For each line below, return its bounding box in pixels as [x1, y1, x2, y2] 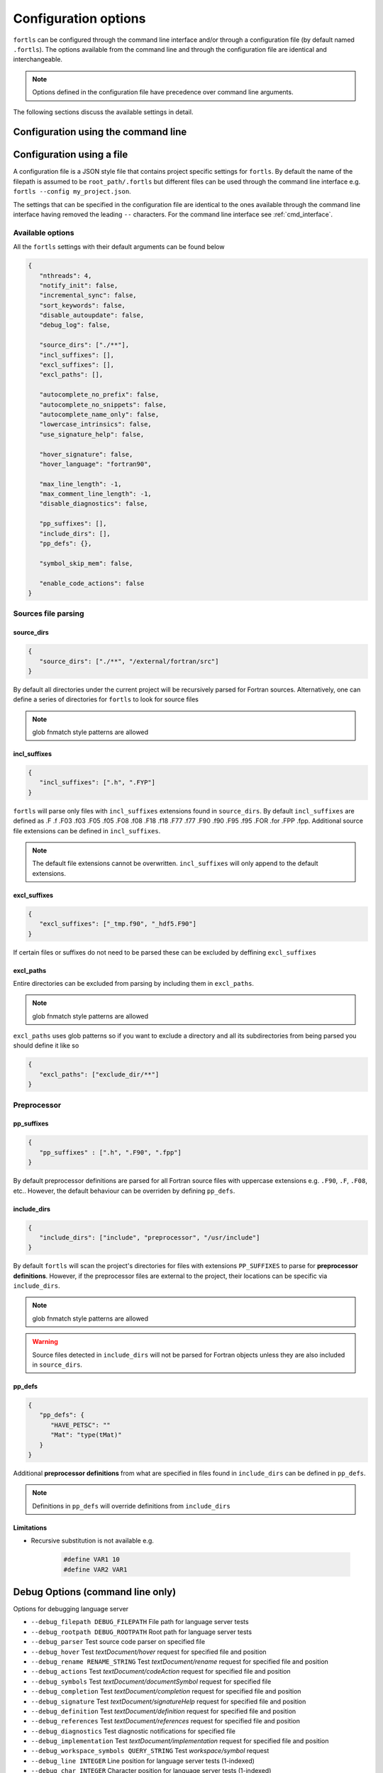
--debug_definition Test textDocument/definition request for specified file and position [30, 1706, 296, 1716]
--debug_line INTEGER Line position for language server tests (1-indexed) [30, 1756, 255, 1765]
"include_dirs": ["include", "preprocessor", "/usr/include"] [39, 1233, 260, 1241]
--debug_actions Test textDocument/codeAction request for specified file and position [30, 1667, 291, 1676]
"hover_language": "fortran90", [39, 460, 152, 468]
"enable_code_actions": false [39, 579, 145, 587]
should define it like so [13, 1041, 79, 1050]
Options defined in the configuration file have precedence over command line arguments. [32, 88, 294, 96]
